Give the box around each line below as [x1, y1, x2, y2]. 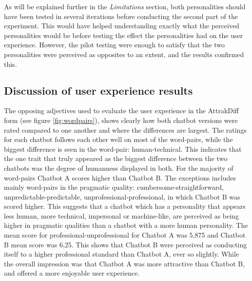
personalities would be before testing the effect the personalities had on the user [4, 30, 243, 40]
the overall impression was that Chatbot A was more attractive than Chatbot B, [4, 258, 245, 268]
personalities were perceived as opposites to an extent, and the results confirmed [4, 49, 244, 59]
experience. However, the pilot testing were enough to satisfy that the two [4, 40, 225, 50]
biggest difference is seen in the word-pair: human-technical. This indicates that [4, 143, 242, 154]
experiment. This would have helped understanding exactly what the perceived [4, 20, 239, 31]
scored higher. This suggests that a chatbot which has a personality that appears [4, 201, 246, 211]
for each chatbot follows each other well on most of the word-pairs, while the [4, 134, 233, 144]
